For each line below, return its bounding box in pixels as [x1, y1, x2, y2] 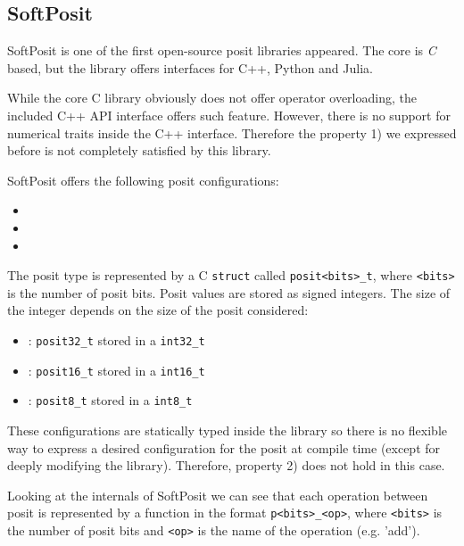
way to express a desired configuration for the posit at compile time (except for [7, 438, 441, 457]
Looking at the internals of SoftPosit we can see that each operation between [7, 485, 428, 504]
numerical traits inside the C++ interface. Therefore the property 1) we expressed [7, 123, 457, 142]
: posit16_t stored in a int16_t [28, 360, 205, 379]
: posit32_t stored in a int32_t [28, 330, 205, 349]
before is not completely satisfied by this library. [7, 141, 271, 160]
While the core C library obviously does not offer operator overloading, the [7, 88, 417, 107]
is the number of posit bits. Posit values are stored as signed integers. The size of [7, 283, 451, 302]
